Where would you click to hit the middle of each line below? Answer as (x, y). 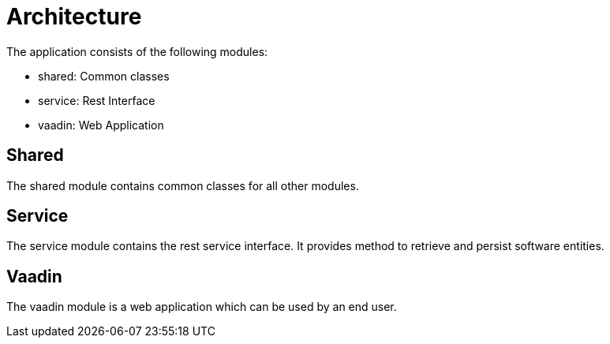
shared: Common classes (104, 76)
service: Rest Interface (97, 100)
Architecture (74, 17)
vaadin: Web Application (101, 125)
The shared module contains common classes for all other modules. (183, 185)
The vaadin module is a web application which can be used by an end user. (202, 307)
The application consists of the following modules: (137, 51)
